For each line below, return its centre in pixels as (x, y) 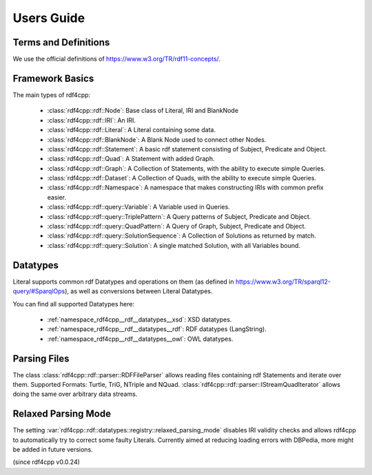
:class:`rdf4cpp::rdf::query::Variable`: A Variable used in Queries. (138, 207)
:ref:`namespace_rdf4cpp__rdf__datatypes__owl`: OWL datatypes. (140, 339)
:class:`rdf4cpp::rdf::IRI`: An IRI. (92, 120)
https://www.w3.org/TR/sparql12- (283, 282)
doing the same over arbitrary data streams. (75, 394)
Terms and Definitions (61, 42)
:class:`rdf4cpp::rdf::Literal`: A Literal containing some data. (132, 130)
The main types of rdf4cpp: (52, 95)
